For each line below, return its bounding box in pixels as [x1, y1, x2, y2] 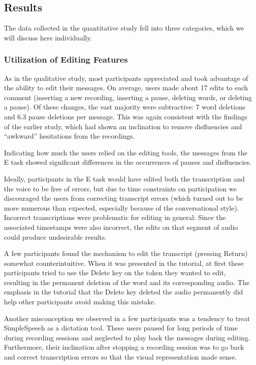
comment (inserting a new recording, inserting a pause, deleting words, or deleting [4, 92, 252, 102]
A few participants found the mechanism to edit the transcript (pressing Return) [4, 248, 248, 258]
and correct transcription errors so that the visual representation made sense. [4, 352, 237, 362]
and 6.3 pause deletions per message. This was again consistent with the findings [4, 111, 248, 121]
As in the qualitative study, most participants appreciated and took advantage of [4, 73, 248, 83]
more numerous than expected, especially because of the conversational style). [4, 202, 239, 213]
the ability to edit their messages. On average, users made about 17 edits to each [4, 82, 248, 93]
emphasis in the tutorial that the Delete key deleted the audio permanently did [4, 287, 243, 297]
